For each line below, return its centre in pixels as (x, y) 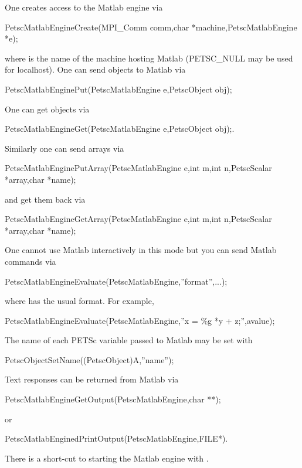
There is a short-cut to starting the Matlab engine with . (107, 458)
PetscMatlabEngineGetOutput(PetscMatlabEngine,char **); (113, 399)
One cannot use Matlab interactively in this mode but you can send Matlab (141, 250)
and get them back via (45, 199)
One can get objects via (47, 109)
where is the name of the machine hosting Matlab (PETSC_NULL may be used (149, 58)
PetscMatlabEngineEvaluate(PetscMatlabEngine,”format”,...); (116, 281)
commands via (30, 261)
